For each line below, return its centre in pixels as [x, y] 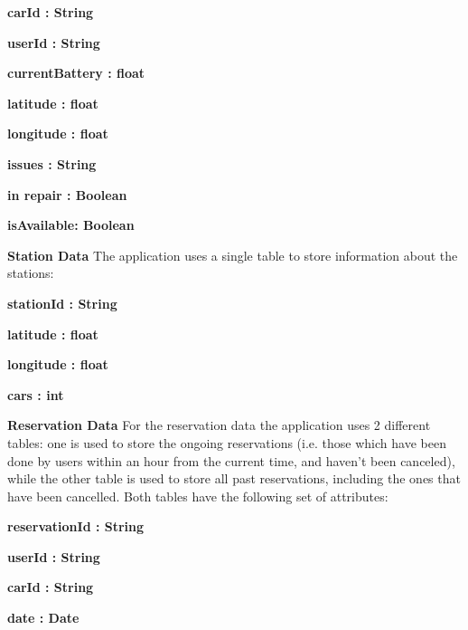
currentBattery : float [76, 73]
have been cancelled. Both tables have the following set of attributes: [198, 496]
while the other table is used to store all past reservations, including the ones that [234, 478]
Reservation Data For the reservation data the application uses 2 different [219, 425]
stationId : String [62, 303]
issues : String [52, 163]
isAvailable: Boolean [71, 225]
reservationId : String [76, 526]
